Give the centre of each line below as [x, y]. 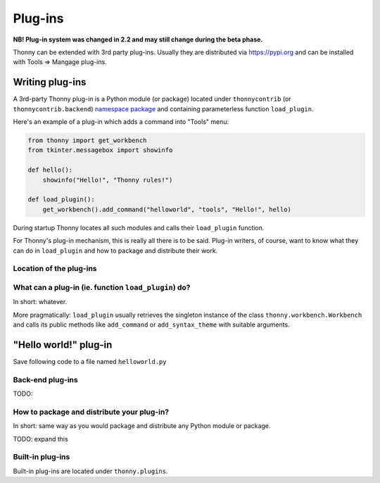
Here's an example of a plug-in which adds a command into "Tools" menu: [121, 122]
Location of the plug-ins [55, 269]
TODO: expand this [40, 439]
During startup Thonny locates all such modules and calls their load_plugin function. [139, 227]
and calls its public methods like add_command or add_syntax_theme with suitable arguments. [151, 325]
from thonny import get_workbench [87, 140]
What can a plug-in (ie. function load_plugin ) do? [102, 287]
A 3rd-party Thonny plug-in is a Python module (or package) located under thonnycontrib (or [152, 99]
